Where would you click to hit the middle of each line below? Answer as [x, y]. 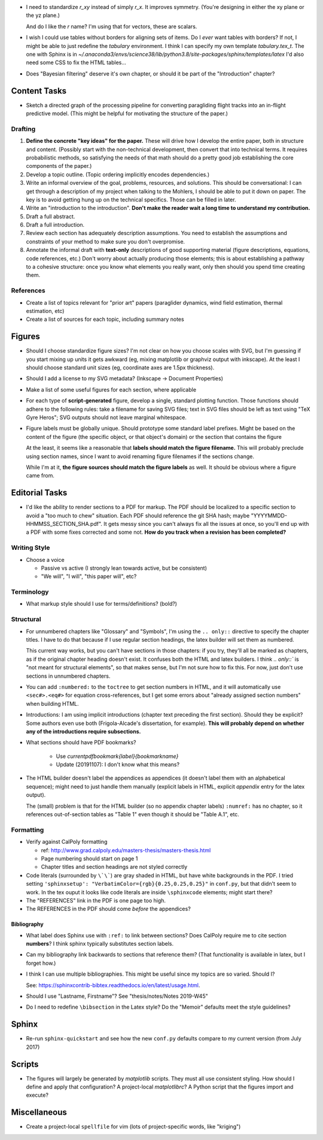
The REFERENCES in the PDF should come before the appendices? [108, 909]
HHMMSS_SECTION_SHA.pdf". [64, 524]
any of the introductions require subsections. [83, 731]
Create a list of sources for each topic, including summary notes [105, 319]
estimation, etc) [45, 311]
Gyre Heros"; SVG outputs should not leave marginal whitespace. [106, 417]
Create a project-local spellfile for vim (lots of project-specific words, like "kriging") [133, 1127]
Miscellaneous [39, 1112]
